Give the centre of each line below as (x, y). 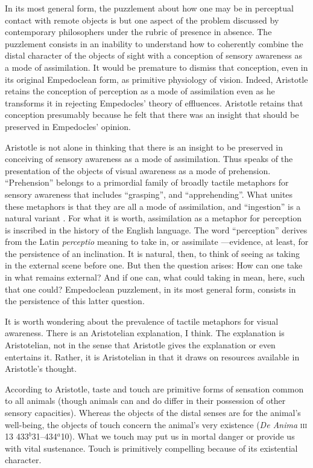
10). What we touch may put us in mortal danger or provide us (178, 436)
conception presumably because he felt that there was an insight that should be (152, 115)
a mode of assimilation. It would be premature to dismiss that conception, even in (156, 67)
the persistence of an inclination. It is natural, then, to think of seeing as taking (152, 253)
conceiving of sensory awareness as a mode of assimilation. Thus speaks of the (149, 159)
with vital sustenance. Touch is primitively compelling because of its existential (151, 448)
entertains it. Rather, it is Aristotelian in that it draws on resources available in (152, 356)
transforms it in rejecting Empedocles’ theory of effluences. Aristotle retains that (154, 102)
